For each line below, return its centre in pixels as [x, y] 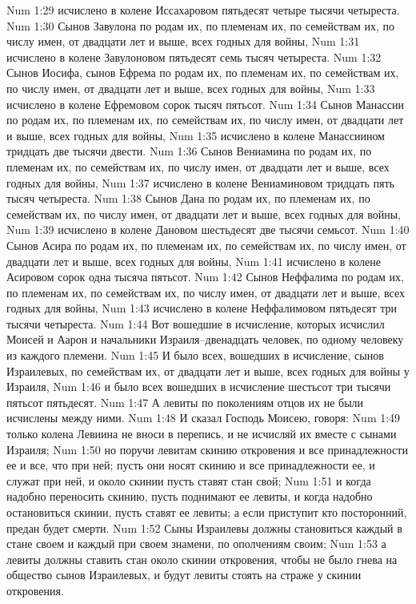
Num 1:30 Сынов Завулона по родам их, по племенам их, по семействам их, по [200, 25]
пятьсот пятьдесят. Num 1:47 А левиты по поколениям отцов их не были [185, 402]
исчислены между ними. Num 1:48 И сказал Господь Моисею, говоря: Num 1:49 [204, 418]
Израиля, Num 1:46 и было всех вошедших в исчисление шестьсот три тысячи [199, 387]
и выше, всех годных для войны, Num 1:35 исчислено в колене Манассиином [196, 135]
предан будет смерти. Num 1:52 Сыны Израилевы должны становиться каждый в [204, 527]
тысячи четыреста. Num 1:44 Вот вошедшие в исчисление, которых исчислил [196, 323]
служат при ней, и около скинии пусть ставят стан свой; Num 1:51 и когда [189, 480]
